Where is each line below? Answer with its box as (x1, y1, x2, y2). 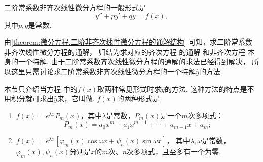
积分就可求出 (11, 93, 54, 104)
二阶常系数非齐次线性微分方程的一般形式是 (4, 2, 146, 12)
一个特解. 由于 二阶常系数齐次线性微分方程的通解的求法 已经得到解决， (18, 56, 250, 67)
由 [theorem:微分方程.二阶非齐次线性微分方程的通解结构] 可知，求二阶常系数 (4, 36, 253, 47)
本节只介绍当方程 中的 (4, 83, 78, 94)
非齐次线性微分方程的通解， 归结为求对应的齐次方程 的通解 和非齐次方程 (4, 46, 245, 57)
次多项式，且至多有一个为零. (127, 146, 221, 157)
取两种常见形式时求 (97, 83, 162, 94)
